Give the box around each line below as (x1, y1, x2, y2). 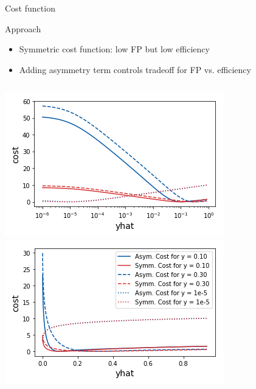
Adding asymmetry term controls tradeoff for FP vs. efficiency (19, 63, 251, 75)
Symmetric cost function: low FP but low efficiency (19, 43, 210, 55)
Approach (5, 22, 41, 35)
